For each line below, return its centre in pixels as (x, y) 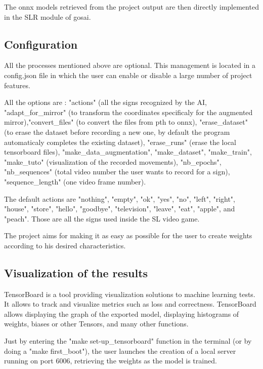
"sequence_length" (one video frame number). (75, 181)
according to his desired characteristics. (65, 245)
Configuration (41, 44)
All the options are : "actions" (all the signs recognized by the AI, (105, 102)
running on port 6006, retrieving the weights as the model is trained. (111, 361)
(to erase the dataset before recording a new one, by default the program (117, 132)
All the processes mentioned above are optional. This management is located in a (130, 65)
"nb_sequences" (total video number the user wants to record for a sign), (117, 172)
